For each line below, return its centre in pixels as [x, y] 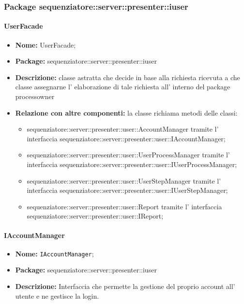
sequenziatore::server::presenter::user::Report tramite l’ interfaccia [124, 206]
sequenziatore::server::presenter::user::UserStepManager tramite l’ [124, 180]
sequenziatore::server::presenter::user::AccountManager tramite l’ [123, 129]
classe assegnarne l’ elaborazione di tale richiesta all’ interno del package [123, 87]
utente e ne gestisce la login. [57, 296]
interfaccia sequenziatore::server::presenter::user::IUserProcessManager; [132, 164]
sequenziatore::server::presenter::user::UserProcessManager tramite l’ [128, 155]
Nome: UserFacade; [46, 44]
